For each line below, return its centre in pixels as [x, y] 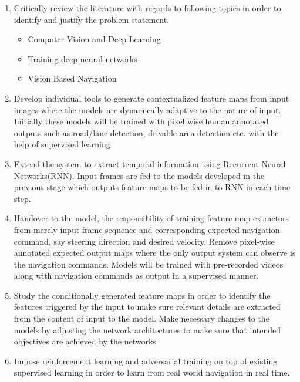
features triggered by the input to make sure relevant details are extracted [147, 307]
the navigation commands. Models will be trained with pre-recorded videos [149, 264]
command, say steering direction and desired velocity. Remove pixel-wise [144, 241]
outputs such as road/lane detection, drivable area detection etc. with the [146, 132]
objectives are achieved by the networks [85, 341]
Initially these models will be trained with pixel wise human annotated [141, 121]
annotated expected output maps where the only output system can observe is [155, 253]
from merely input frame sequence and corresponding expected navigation [147, 229]
